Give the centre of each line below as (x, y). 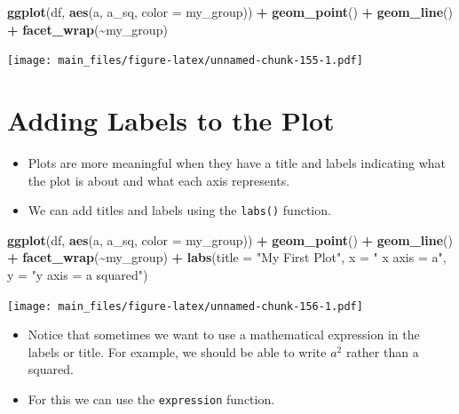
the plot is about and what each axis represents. (159, 180)
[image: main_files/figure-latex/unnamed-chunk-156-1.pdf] (185, 306)
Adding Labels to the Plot (171, 120)
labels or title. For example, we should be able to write (177, 351)
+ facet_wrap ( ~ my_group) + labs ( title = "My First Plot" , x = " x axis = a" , (227, 257)
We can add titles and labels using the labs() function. (179, 210)
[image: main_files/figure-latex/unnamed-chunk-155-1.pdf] (185, 61)
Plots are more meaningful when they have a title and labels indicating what (237, 162)
